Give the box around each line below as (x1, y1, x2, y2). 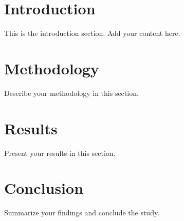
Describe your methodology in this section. (4, 87, 139, 98)
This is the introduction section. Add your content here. (4, 28, 180, 38)
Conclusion (4, 177, 84, 198)
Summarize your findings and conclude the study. (4, 207, 160, 218)
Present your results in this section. (4, 147, 116, 158)
